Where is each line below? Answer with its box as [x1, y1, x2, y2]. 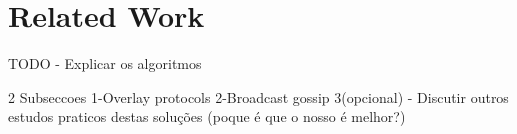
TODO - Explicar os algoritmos [8, 53, 202, 74]
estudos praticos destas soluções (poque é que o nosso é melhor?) [8, 106, 406, 127]
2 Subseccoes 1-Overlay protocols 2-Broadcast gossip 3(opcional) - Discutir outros [8, 86, 509, 107]
